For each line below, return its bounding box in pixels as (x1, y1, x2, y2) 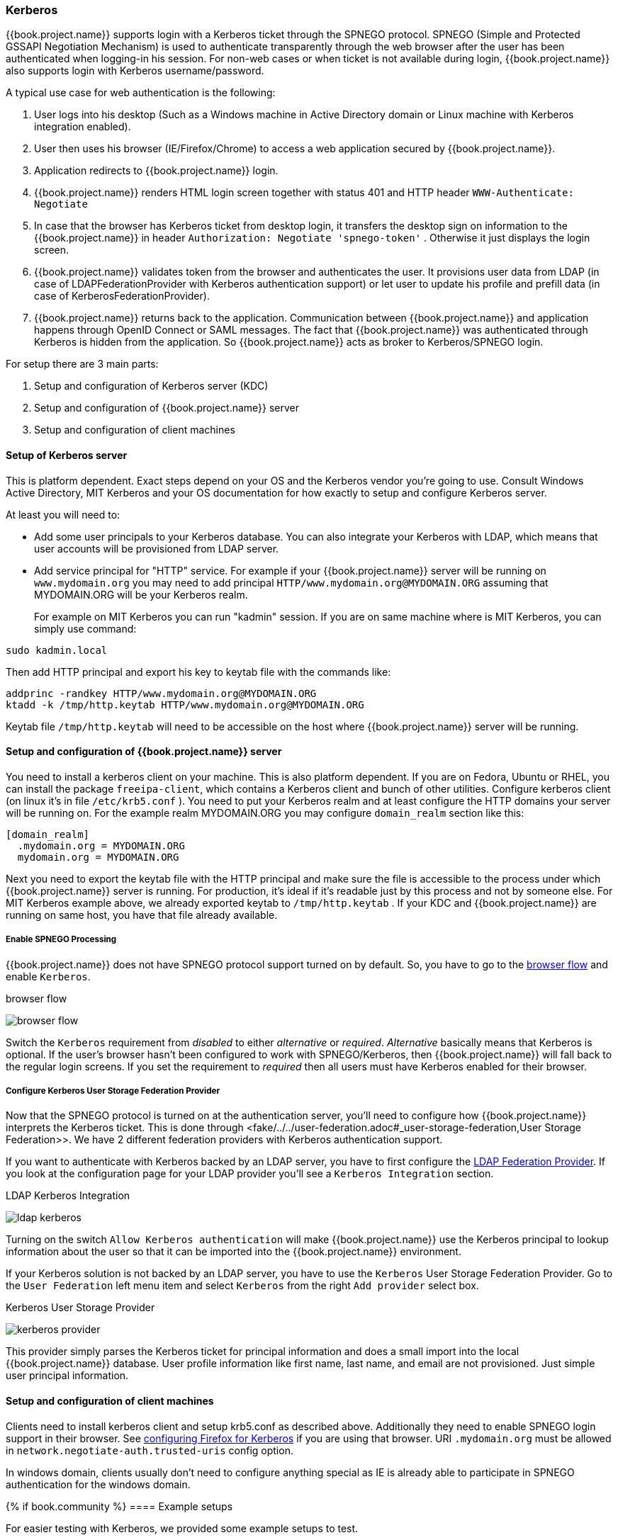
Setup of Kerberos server (6, 448, 128, 461)
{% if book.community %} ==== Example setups (6, 1500, 233, 1512)
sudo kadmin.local (6, 644, 108, 656)
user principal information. (6, 1369, 129, 1382)
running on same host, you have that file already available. (6, 908, 278, 921)
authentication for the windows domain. (6, 1478, 191, 1490)
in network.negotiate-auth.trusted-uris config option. (6, 1444, 293, 1456)
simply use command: (34, 622, 137, 635)
